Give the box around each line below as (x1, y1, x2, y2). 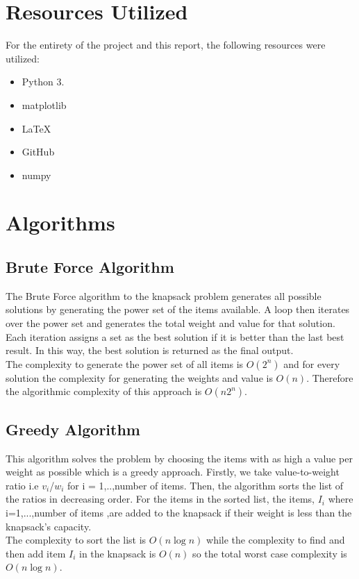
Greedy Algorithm (6, 418, 140, 439)
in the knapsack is (79, 546, 156, 560)
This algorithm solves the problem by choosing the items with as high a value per (6, 451, 353, 465)
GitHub (22, 144, 55, 159)
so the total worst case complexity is (192, 546, 347, 560)
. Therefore (306, 370, 353, 385)
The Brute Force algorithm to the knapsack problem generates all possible (6, 288, 322, 303)
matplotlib (22, 97, 67, 112)
